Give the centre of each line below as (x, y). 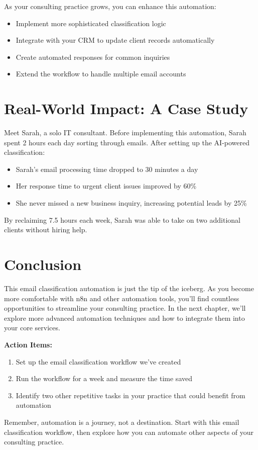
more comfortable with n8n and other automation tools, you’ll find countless (122, 298)
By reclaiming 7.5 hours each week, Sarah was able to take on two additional (122, 219)
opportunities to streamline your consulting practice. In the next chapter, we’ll (125, 308)
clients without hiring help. (46, 230)
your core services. (32, 328)
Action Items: (28, 344)
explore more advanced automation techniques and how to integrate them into (124, 318)
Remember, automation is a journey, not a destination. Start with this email (122, 422)
